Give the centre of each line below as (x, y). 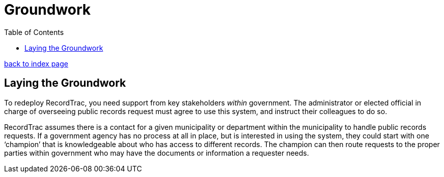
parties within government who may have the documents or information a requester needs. (157, 153)
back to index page (36, 63)
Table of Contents (34, 32)
